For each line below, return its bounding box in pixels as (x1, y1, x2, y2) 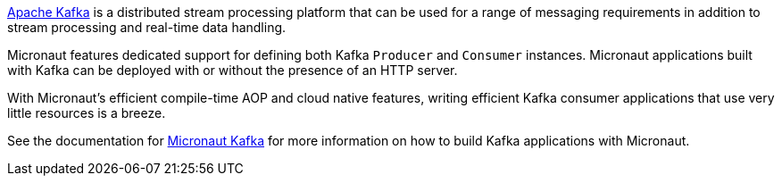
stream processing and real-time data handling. (7, 20, 287, 35)
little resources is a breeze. (7, 105, 166, 121)
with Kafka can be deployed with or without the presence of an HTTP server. (7, 62, 458, 78)
